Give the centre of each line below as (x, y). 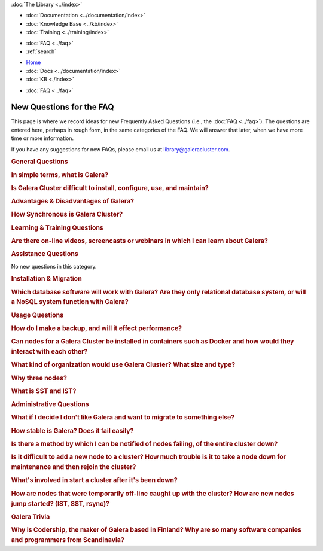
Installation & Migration (46, 279)
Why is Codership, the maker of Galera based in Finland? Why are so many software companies (156, 530)
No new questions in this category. (54, 266)
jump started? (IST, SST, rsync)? (60, 504)
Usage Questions (37, 315)
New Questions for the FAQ (63, 107)
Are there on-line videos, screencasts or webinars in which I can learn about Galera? (140, 241)
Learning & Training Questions (57, 227)
